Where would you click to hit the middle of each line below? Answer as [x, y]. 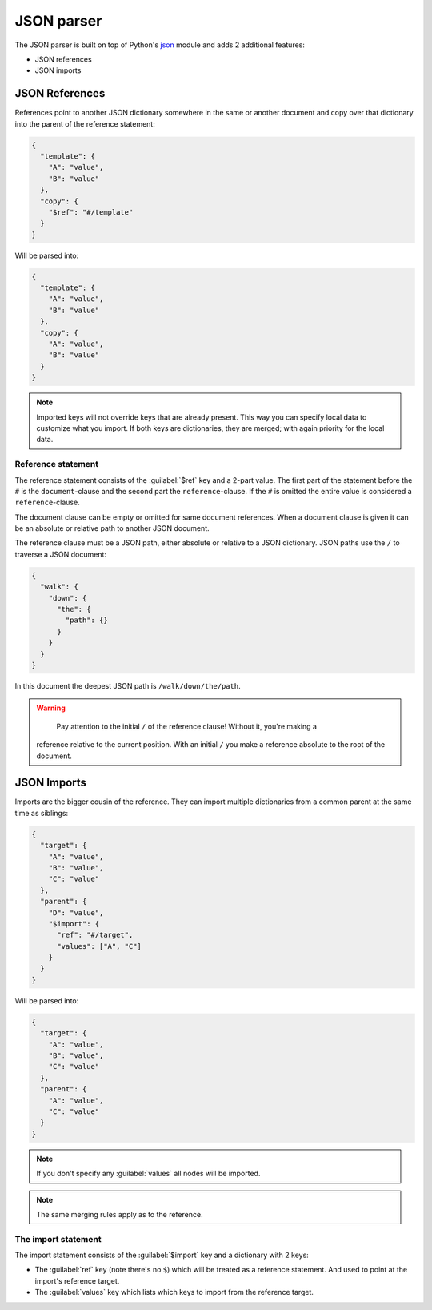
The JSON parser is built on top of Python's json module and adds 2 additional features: [160, 45]
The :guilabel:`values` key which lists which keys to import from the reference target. [174, 1292]
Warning [51, 708]
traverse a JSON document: [61, 554]
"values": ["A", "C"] [99, 946]
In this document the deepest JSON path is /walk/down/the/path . [128, 685]
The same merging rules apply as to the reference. [120, 1214]
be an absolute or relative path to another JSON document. [112, 528]
